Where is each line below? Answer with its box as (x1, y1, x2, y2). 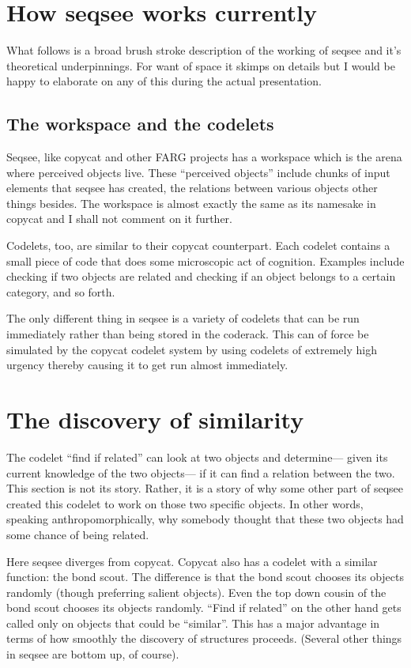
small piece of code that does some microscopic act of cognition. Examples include (6, 252, 405, 269)
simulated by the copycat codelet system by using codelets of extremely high (6, 341, 377, 357)
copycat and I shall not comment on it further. (6, 210, 232, 227)
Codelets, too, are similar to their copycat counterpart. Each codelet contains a (6, 237, 390, 254)
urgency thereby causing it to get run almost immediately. (6, 357, 288, 373)
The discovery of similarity (6, 403, 304, 436)
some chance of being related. (6, 526, 149, 542)
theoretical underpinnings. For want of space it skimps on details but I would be (6, 57, 395, 74)
